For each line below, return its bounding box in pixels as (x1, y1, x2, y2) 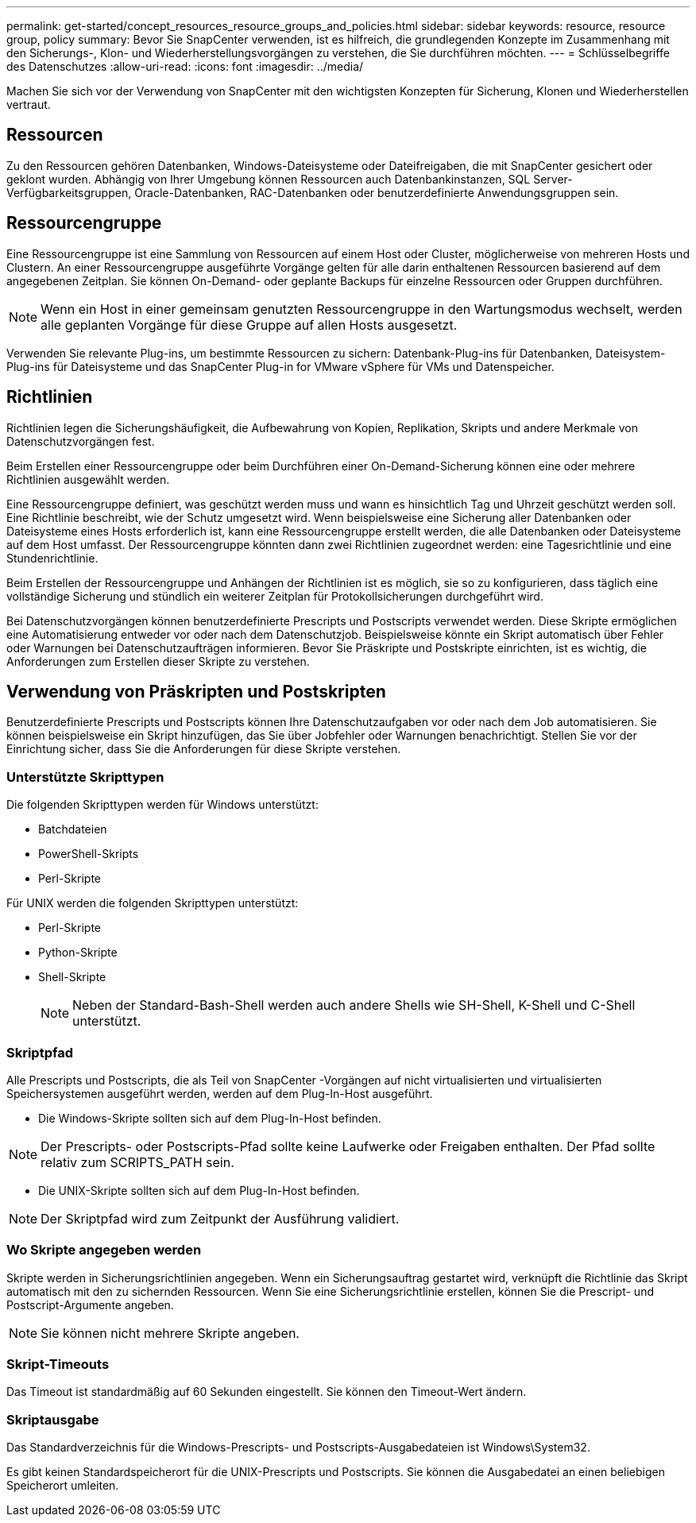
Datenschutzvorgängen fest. (6, 434, 155, 448)
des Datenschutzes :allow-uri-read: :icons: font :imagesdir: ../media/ (6, 60, 364, 73)
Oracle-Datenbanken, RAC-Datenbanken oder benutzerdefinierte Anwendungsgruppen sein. (134, 185, 619, 199)
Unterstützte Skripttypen (6, 768, 164, 785)
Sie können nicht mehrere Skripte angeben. (41, 1324, 300, 1341)
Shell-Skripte (38, 970, 106, 984)
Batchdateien (38, 822, 107, 837)
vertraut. (6, 98, 51, 111)
